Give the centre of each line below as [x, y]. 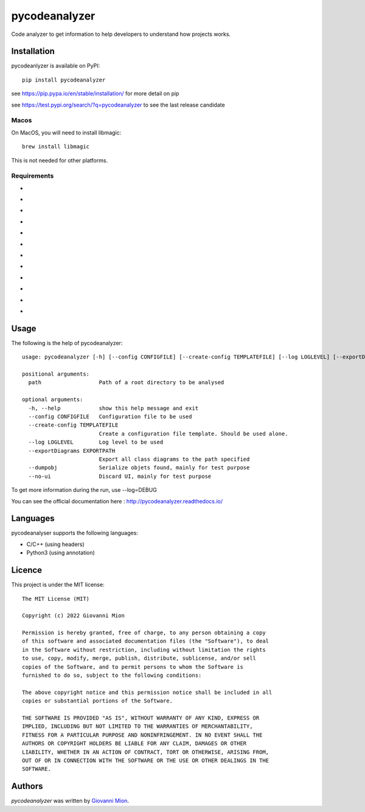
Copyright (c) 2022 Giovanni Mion [73, 616]
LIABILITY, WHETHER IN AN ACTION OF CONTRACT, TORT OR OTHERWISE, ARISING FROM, [146, 752]
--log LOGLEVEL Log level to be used [96, 442]
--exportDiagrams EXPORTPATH [72, 451]
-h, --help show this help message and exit [113, 408]
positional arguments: [56, 374]
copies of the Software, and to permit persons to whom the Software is [133, 667]
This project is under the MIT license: [58, 585]
